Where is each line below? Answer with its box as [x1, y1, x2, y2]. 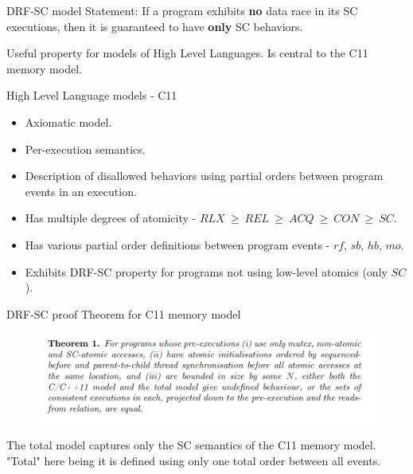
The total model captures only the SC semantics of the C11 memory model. [6, 436, 376, 452]
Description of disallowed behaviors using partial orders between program [25, 167, 384, 184]
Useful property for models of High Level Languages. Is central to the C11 [6, 45, 368, 61]
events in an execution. [25, 182, 137, 199]
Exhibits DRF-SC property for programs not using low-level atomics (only [25, 263, 388, 280]
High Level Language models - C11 [6, 87, 177, 104]
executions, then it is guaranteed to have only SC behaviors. [6, 18, 303, 34]
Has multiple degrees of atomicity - [25, 210, 197, 226]
